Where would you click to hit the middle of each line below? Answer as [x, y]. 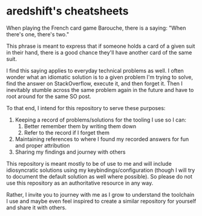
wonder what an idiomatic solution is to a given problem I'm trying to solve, [100, 77]
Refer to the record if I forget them [67, 133]
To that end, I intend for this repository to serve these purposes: [86, 108]
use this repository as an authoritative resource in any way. [80, 183]
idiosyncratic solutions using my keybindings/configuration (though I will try [101, 170]
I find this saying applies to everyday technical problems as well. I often [95, 70]
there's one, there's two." [38, 34]
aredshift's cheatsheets [67, 11]
